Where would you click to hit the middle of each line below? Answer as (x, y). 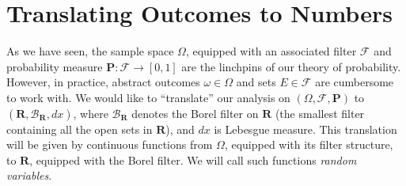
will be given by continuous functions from (110, 144)
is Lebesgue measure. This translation (305, 129)
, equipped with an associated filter (271, 51)
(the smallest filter (320, 113)
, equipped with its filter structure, (309, 144)
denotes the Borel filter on (195, 113)
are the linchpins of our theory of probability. (291, 66)
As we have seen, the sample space (90, 51)
